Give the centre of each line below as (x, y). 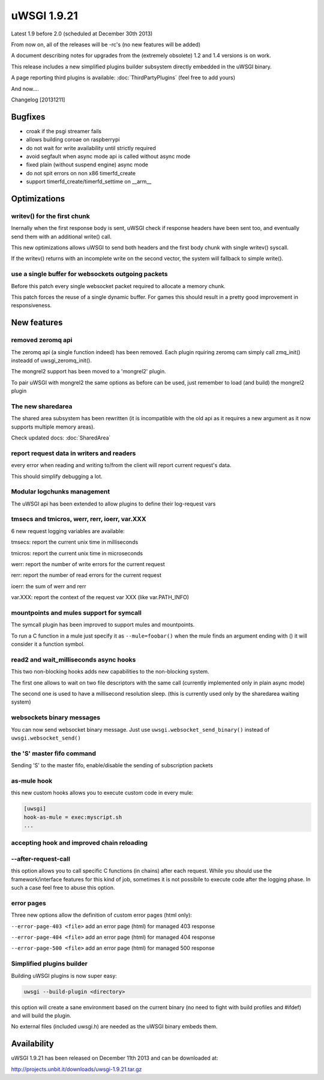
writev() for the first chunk (50, 216)
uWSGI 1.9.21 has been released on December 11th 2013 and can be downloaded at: (115, 1058)
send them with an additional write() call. (61, 237)
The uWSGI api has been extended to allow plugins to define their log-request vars (113, 504)
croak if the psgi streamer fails (64, 131)
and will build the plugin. (41, 1015)
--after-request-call (40, 858)
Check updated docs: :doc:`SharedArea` (61, 438)
